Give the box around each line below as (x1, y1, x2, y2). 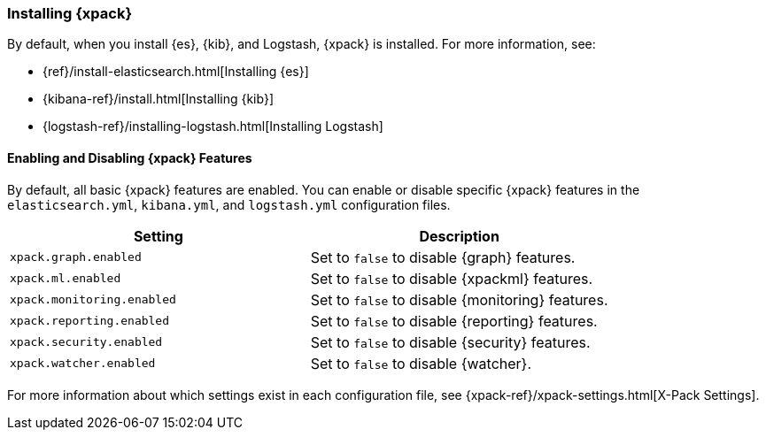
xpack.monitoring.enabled (10, 293, 176, 307)
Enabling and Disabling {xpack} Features (7, 149, 252, 165)
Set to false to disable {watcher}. (310, 354, 532, 372)
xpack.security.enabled (10, 335, 163, 349)
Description (419, 226, 499, 245)
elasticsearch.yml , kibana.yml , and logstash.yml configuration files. (7, 196, 451, 212)
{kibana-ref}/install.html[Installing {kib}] (43, 91, 275, 107)
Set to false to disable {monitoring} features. (310, 290, 608, 309)
